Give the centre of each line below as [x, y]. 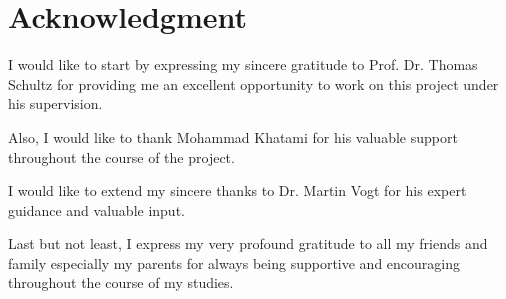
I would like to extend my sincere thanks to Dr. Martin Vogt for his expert [237, 190]
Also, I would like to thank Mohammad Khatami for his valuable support [233, 136]
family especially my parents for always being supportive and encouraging [234, 262]
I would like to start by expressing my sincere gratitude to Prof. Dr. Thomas [243, 64]
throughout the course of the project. [121, 156]
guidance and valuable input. [96, 209]
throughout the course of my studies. [121, 282]
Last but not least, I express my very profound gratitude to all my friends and [248, 243]
